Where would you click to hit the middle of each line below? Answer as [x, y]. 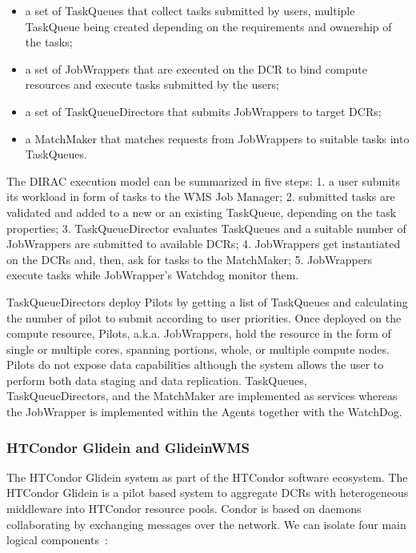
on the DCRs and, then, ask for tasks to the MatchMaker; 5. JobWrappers [189, 259]
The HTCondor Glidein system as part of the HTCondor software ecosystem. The [207, 477]
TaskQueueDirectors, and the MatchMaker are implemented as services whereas [202, 396]
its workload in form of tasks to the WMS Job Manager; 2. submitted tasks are [201, 196]
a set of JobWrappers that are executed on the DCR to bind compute [196, 68]
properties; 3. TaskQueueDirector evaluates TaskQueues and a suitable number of [206, 228]
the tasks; [49, 42]
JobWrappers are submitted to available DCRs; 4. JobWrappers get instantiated [204, 244]
